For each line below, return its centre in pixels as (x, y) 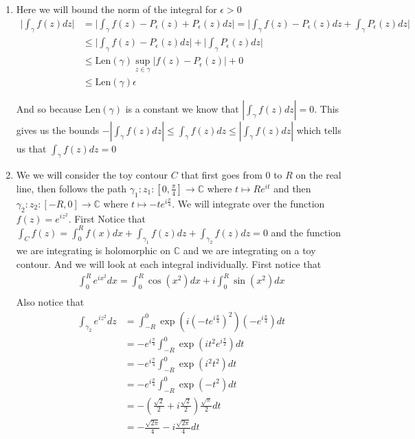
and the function (306, 232)
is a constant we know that (182, 108)
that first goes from (222, 175)
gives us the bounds (58, 130)
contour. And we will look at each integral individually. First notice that (169, 263)
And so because (49, 108)
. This (327, 108)
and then (292, 188)
